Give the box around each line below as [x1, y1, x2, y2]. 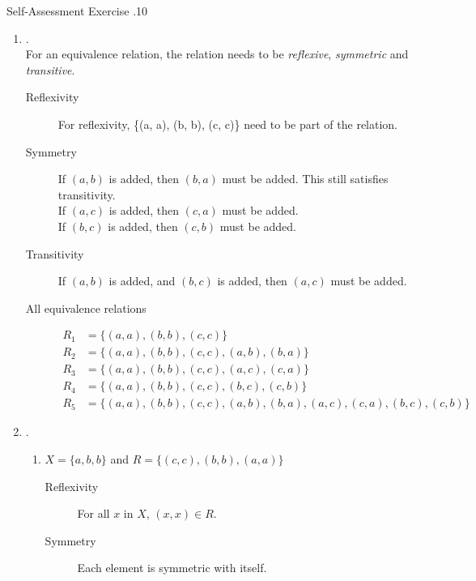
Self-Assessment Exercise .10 [6, 2, 148, 19]
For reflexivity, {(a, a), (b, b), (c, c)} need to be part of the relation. [57, 115, 398, 132]
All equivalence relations [25, 299, 147, 316]
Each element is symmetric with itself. [77, 559, 267, 576]
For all [77, 505, 110, 522]
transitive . [25, 61, 75, 78]
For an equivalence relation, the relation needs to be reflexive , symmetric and [25, 45, 409, 62]
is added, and [108, 272, 176, 289]
